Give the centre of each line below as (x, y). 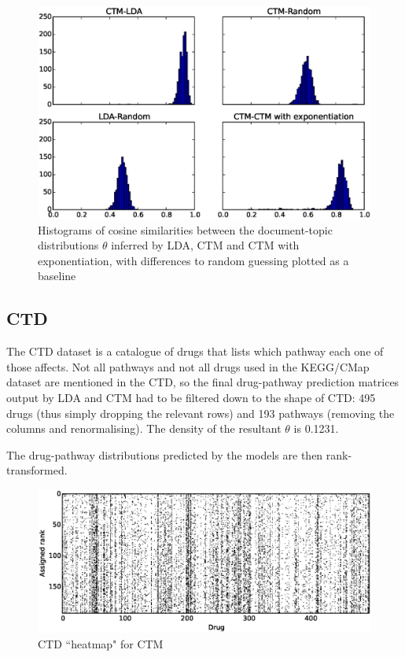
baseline (57, 276)
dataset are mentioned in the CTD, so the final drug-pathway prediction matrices (203, 382)
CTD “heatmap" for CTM (101, 643)
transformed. (37, 470)
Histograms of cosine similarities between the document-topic (185, 229)
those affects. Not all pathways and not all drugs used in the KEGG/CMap (188, 366)
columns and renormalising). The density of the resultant (144, 428)
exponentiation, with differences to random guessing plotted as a (193, 260)
